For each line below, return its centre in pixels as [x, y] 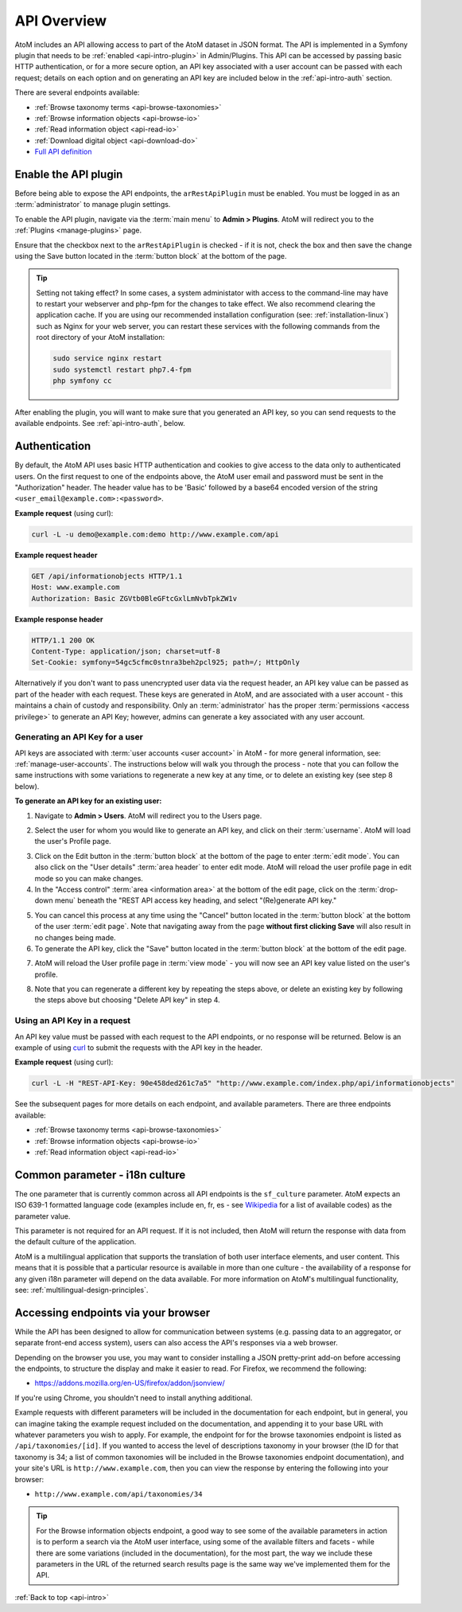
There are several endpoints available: [77, 92]
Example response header [59, 619]
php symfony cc [82, 381]
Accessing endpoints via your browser [113, 1312]
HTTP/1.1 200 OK [63, 640]
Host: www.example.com [76, 587]
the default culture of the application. [76, 1242]
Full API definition [63, 152]
